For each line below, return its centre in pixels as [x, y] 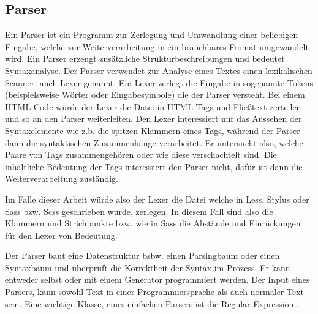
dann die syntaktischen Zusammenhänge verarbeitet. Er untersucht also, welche [154, 142]
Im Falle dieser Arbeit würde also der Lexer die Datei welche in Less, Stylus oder [157, 199]
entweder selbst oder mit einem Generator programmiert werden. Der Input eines [157, 279]
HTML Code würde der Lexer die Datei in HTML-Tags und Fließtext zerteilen [153, 106]
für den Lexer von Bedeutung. [61, 235]
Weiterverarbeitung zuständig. [62, 178]
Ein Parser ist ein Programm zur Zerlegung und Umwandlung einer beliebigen [152, 35]
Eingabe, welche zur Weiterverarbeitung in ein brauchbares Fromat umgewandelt [157, 46]
